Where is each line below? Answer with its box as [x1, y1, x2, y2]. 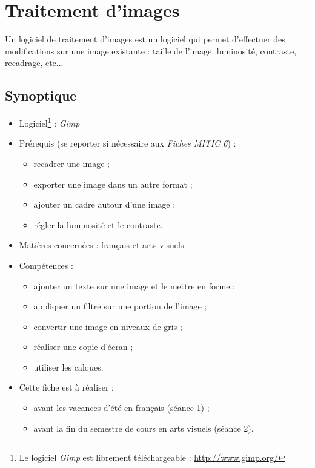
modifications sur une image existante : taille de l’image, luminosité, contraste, [5, 44, 297, 57]
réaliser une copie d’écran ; [33, 340, 133, 353]
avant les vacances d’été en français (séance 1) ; [33, 401, 210, 414]
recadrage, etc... [5, 56, 64, 69]
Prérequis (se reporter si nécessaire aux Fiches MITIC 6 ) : [19, 137, 236, 150]
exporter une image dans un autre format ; [33, 177, 193, 190]
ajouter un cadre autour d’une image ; [33, 198, 176, 211]
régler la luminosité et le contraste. [33, 218, 163, 231]
